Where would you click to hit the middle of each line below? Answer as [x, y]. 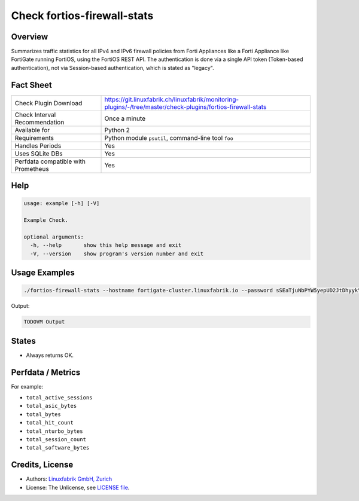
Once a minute [125, 118]
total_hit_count [50, 423]
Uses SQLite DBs [39, 154]
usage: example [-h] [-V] [62, 204]
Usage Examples [43, 273]
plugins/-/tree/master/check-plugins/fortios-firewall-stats [185, 106]
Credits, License [42, 465]
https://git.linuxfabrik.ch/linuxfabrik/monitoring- [172, 99]
